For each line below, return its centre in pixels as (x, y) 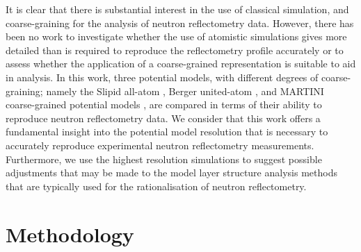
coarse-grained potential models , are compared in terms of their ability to (164, 104)
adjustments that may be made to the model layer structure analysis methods (171, 173)
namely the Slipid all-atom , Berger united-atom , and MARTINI (185, 91)
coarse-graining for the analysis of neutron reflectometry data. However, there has (180, 23)
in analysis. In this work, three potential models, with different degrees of (162, 77)
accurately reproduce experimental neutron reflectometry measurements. (160, 145)
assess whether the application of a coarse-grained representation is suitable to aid (181, 64)
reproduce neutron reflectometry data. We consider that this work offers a (163, 118)
